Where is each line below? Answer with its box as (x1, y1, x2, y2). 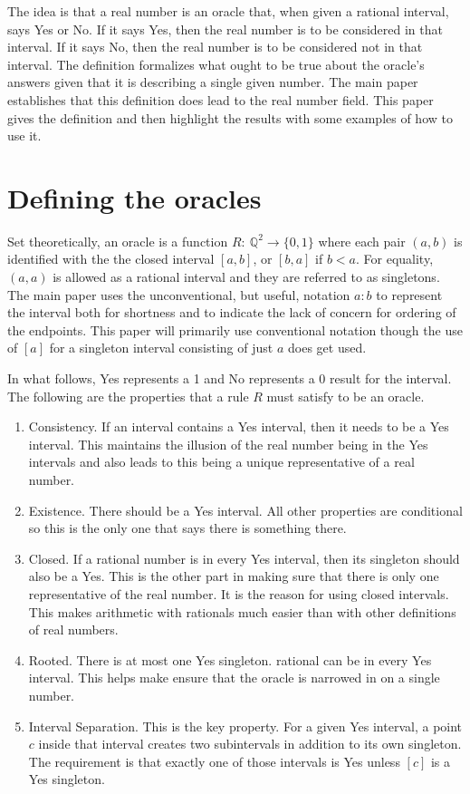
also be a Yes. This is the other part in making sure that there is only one (28, 566, 439, 586)
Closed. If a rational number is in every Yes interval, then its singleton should (28, 548, 460, 567)
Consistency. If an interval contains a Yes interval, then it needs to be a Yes (28, 417, 449, 436)
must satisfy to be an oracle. (266, 386, 425, 405)
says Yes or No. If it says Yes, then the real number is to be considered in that (7, 19, 443, 38)
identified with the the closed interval (7, 249, 215, 268)
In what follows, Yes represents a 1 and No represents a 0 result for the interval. (7, 369, 452, 388)
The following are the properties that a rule (7, 386, 249, 405)
